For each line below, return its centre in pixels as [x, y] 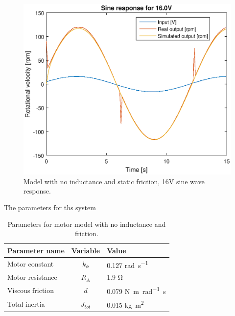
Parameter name [36, 250]
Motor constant [31, 264]
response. [37, 191]
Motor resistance [32, 277]
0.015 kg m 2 [125, 304]
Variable [86, 250]
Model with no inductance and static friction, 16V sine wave [114, 181]
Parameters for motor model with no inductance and [87, 224]
